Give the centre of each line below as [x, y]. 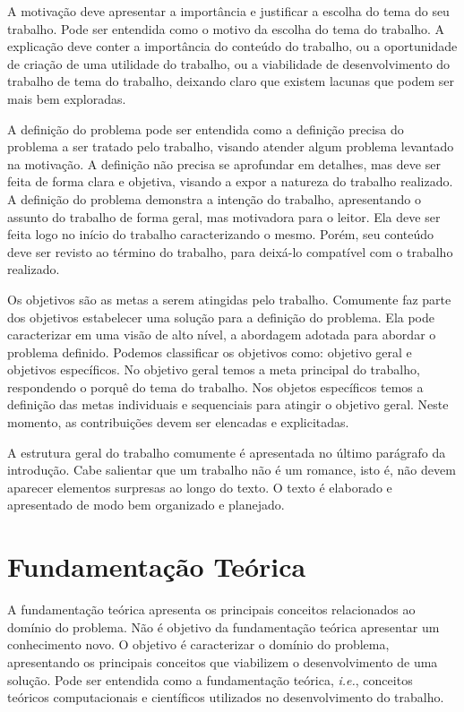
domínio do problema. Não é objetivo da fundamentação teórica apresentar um [223, 626]
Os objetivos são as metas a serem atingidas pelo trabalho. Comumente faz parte [229, 299]
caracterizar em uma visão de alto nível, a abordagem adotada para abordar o [222, 335]
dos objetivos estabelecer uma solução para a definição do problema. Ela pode [221, 317]
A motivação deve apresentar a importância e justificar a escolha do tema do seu [228, 11]
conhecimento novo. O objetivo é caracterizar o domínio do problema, [198, 644]
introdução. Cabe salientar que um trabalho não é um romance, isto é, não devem [232, 470]
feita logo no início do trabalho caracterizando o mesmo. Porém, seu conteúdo [221, 234]
